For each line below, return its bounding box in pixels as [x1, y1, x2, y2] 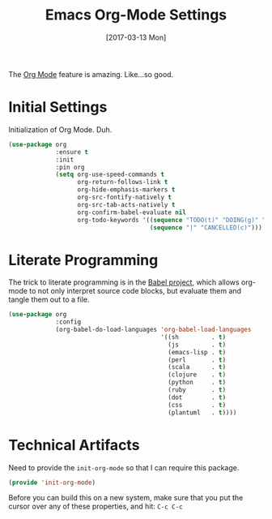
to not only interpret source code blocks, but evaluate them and [29, 286, 241, 296]
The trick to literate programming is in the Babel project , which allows [8, 277, 240, 287]
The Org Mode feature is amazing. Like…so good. [8, 69, 174, 79]
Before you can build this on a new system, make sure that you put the [8, 493, 244, 503]
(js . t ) [167, 341, 227, 349]
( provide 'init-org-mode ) [8, 478, 96, 487]
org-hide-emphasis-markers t [77, 186, 176, 194]
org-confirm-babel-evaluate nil [77, 208, 186, 217]
